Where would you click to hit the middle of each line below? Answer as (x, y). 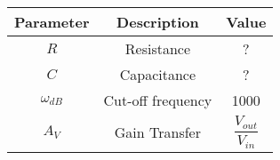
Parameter (52, 22)
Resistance (158, 48)
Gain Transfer (157, 132)
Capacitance (158, 74)
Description (158, 22)
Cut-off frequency (158, 100)
